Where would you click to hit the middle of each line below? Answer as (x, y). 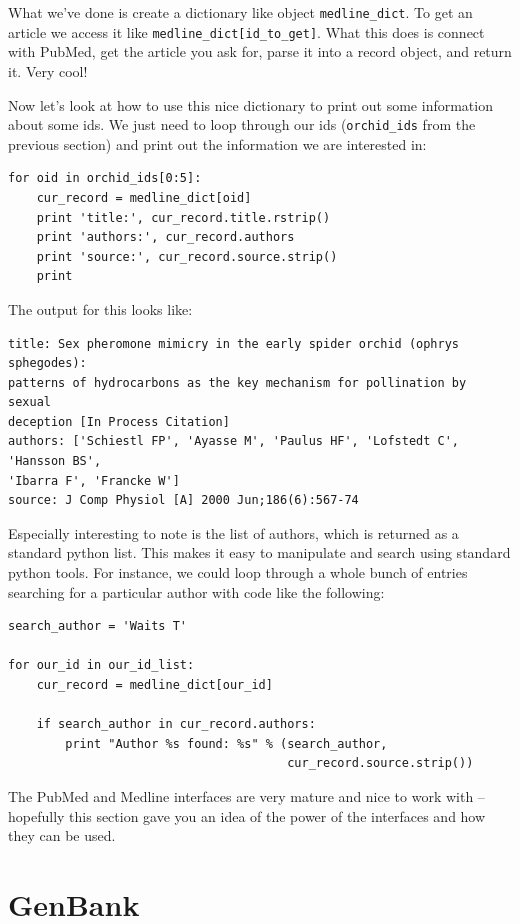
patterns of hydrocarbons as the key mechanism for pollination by (237, 382)
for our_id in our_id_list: (101, 665)
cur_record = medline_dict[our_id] (154, 685)
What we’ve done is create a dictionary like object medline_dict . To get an (240, 12)
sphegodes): (47, 363)
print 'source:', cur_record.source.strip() (187, 256)
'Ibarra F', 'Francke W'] (94, 480)
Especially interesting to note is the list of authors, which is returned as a (233, 532)
